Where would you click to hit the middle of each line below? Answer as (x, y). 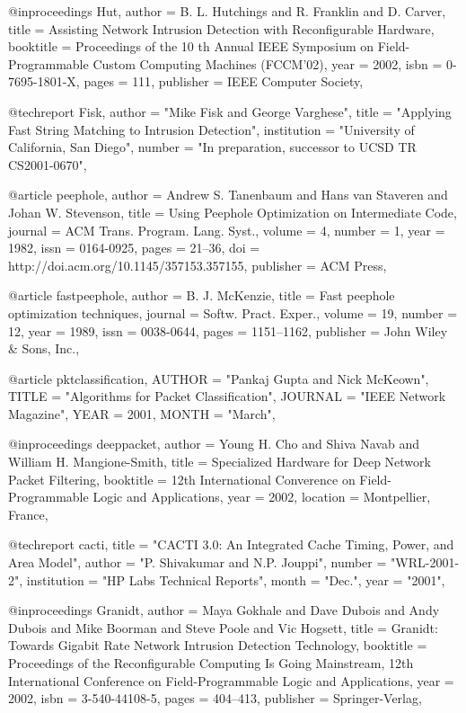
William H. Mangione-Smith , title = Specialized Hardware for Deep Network (220, 462)
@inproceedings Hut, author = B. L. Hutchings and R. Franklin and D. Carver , (227, 11)
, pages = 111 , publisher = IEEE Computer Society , (220, 81)
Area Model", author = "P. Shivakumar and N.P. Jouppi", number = (198, 562)
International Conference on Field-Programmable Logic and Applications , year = (231, 680)
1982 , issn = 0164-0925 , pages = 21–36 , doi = (134, 248)
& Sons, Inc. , (44, 348)
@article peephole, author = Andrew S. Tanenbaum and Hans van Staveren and (228, 195)
